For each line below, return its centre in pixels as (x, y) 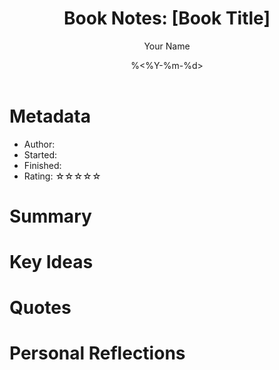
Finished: (42, 165)
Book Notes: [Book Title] (167, 18)
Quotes (40, 308)
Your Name (167, 46)
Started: (40, 154)
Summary (50, 216)
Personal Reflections (97, 353)
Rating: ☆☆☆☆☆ (62, 176)
